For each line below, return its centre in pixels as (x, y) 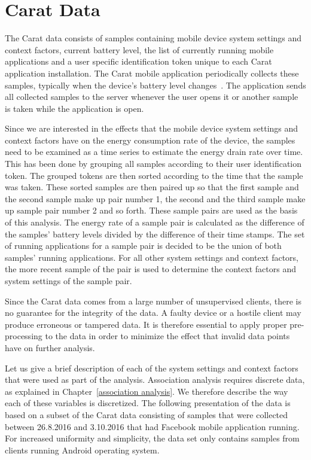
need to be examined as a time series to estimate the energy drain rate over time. (154, 152)
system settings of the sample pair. (68, 281)
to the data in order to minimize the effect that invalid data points (167, 336)
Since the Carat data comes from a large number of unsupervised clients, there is (153, 301)
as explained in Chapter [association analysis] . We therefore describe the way (147, 391)
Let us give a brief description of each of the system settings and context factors (152, 368)
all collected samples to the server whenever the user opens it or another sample (152, 97)
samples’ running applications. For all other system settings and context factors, (152, 257)
